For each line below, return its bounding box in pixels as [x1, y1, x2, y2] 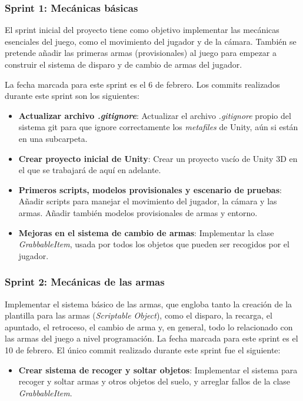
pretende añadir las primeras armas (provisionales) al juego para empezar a [5, 47, 277, 59]
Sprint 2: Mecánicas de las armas [5, 274, 165, 289]
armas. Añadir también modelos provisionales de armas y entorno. [18, 206, 258, 218]
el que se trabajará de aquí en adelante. [18, 164, 161, 176]
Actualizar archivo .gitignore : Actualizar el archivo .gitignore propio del [18, 109, 291, 121]
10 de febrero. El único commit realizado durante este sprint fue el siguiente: [5, 343, 281, 356]
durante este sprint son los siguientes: [5, 90, 139, 102]
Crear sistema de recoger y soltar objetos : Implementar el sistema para [18, 363, 298, 376]
